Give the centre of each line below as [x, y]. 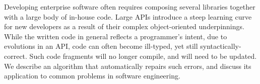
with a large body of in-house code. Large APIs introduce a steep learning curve [128, 16]
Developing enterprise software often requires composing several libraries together [130, 7]
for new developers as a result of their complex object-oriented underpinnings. [124, 26]
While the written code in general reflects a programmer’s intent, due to [116, 36]
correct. [16, 56]
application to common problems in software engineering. [92, 76]
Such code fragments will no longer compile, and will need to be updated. [143, 56]
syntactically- [221, 46]
